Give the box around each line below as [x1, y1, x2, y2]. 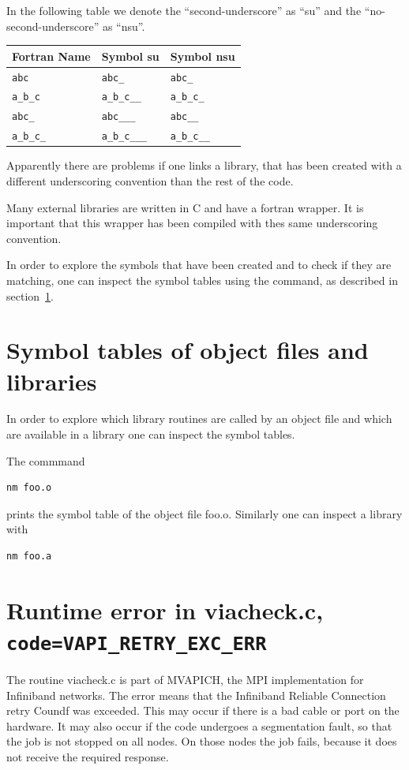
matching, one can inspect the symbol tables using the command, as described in [6, 271, 398, 288]
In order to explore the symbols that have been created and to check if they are [6, 256, 392, 273]
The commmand [6, 452, 85, 469]
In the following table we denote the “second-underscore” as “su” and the [6, 2, 362, 18]
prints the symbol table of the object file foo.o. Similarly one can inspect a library [6, 505, 403, 521]
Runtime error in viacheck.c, [6, 593, 324, 626]
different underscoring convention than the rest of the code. [6, 173, 294, 189]
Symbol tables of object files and [6, 334, 369, 366]
